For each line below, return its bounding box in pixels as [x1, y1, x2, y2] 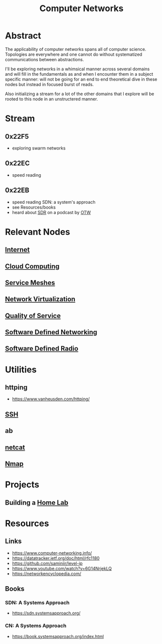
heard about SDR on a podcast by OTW [12, 209, 91, 215]
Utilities [5, 364, 37, 375]
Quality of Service [5, 312, 61, 320]
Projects [5, 479, 40, 490]
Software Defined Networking [5, 328, 97, 336]
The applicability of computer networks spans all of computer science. [5, 46, 146, 52]
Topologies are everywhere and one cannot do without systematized [5, 51, 142, 57]
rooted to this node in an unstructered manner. [5, 96, 98, 102]
